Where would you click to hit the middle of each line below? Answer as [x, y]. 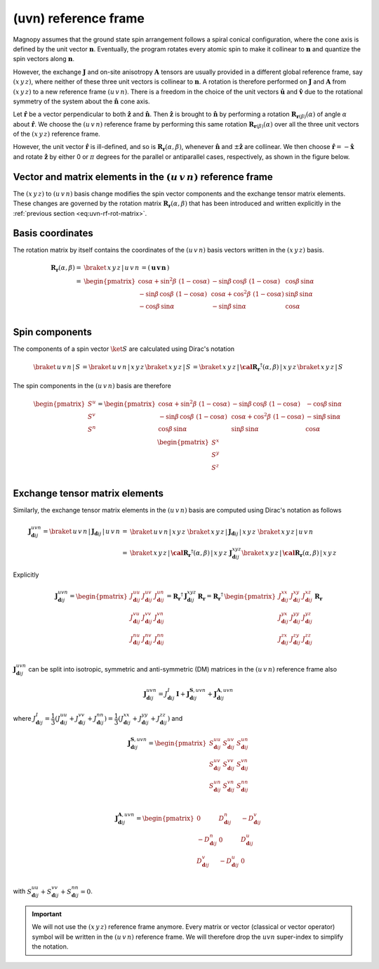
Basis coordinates [53, 233]
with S [22, 891]
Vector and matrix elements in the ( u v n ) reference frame [143, 177]
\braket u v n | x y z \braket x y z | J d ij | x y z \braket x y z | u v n [222, 532]
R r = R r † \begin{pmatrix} [237, 597]
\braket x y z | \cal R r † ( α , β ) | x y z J [181, 553]
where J [25, 719]
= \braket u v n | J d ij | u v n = [85, 532]
